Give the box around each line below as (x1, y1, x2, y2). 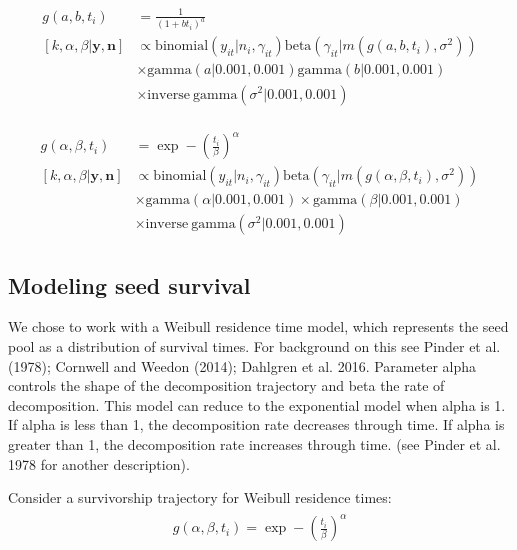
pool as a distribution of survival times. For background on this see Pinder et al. (8, 336, 501, 356)
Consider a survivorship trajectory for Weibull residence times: (8, 487, 392, 508)
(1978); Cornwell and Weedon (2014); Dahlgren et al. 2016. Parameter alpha (8, 355, 477, 376)
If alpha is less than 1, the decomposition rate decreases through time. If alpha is (8, 414, 505, 435)
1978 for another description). (8, 453, 190, 474)
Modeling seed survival (8, 269, 251, 300)
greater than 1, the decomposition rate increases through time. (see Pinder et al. (8, 433, 501, 454)
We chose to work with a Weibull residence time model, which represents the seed (8, 316, 509, 337)
